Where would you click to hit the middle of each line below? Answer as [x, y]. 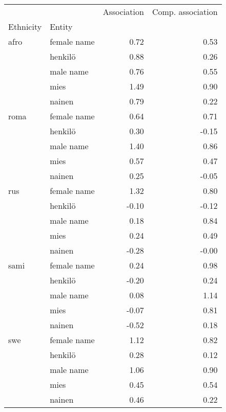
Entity [61, 26]
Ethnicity [25, 26]
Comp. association [185, 12]
